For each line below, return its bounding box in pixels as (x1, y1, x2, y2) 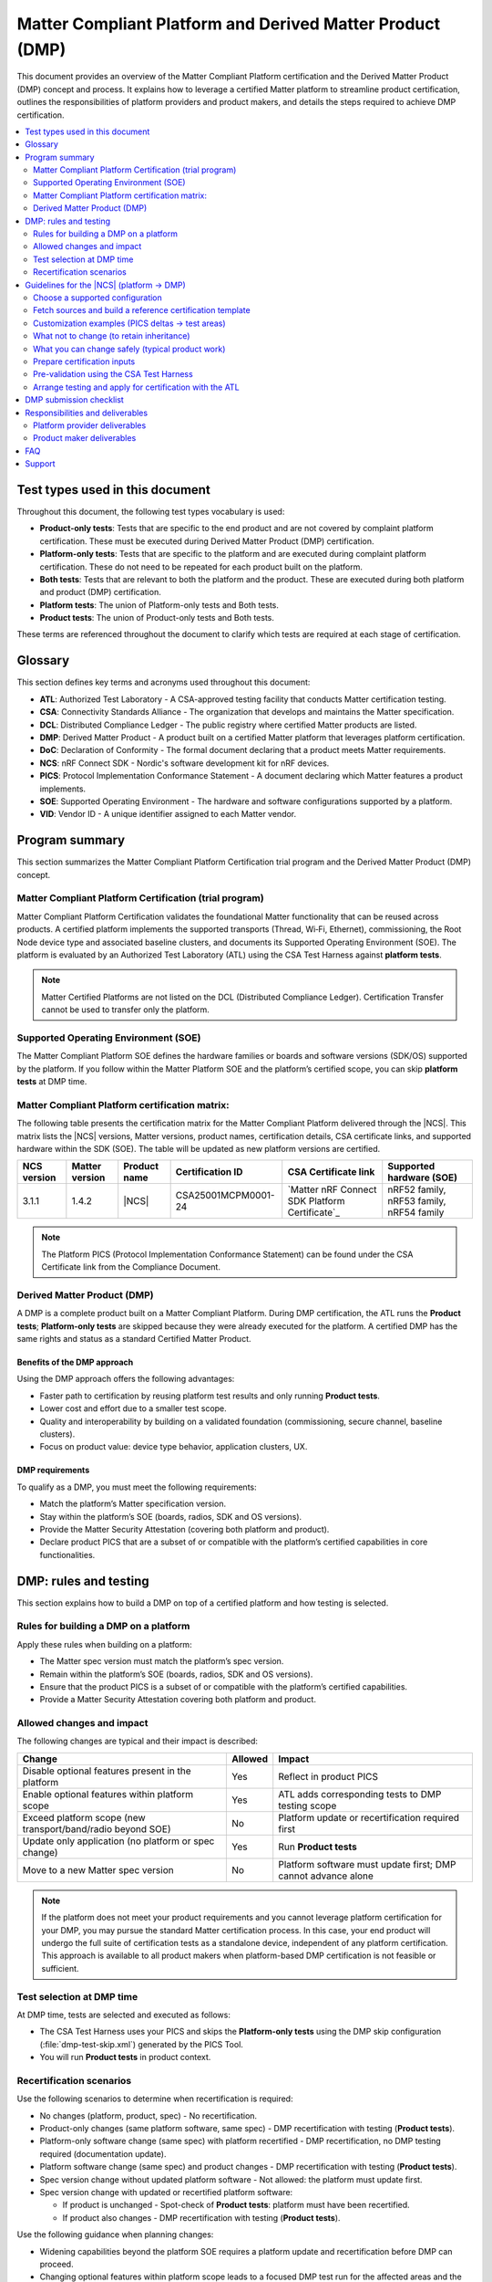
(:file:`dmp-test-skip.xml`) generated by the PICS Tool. (39, 2038, 243, 2049)
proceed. (39, 2258, 74, 2269)
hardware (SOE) (387, 1171, 458, 1184)
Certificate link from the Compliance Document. (41, 1261, 220, 1272)
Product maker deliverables (33, 433, 137, 444)
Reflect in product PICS (278, 1770, 378, 1783)
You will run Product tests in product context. (39, 2052, 211, 2063)
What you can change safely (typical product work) (33, 343, 226, 354)
